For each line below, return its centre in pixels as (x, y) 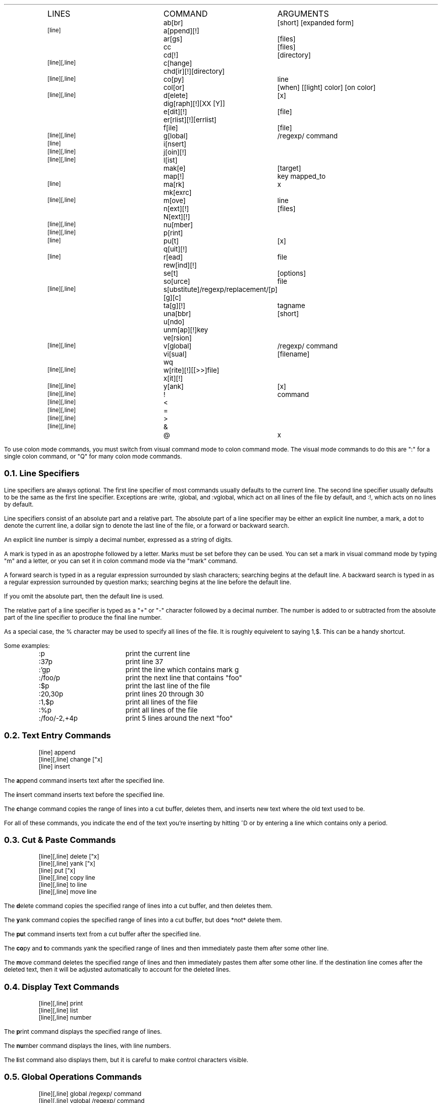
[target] (289, 168)
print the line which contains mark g (182, 669)
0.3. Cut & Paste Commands (60, 840)
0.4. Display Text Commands (62, 987)
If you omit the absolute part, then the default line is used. (84, 596)
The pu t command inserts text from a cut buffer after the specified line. (103, 935)
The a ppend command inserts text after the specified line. (84, 781)
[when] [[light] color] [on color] (326, 87)
